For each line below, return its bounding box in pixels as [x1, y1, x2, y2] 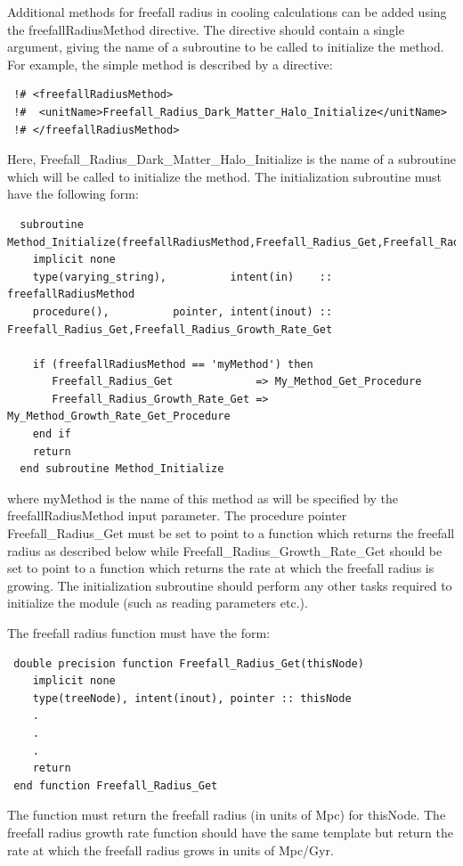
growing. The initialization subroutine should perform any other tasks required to [7, 576, 452, 594]
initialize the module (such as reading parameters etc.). [7, 593, 308, 612]
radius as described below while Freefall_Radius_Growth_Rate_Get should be [7, 541, 443, 560]
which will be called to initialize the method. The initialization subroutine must [7, 167, 442, 185]
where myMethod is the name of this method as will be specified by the [7, 488, 398, 507]
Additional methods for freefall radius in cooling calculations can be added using [7, 3, 447, 20]
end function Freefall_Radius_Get [13, 779, 218, 792]
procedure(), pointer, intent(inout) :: [32, 305, 333, 318]
